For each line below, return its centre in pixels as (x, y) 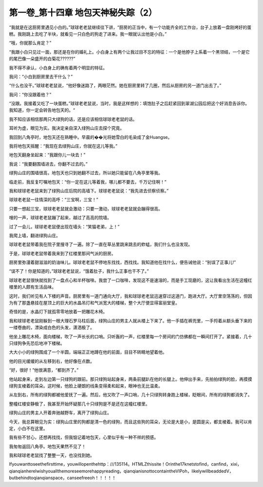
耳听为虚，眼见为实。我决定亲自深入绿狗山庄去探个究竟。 (66, 128)
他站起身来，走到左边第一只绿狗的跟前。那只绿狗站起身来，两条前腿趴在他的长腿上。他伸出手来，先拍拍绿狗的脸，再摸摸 (131, 379)
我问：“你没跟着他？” (30, 94)
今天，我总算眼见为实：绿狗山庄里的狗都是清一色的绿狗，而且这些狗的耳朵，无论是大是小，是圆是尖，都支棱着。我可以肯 (131, 422)
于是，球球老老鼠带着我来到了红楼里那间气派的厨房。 (62, 253)
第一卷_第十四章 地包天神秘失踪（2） (83, 13)
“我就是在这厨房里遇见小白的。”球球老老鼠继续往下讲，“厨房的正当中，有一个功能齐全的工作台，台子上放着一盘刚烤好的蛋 (130, 27)
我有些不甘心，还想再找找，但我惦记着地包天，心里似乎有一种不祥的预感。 (84, 437)
